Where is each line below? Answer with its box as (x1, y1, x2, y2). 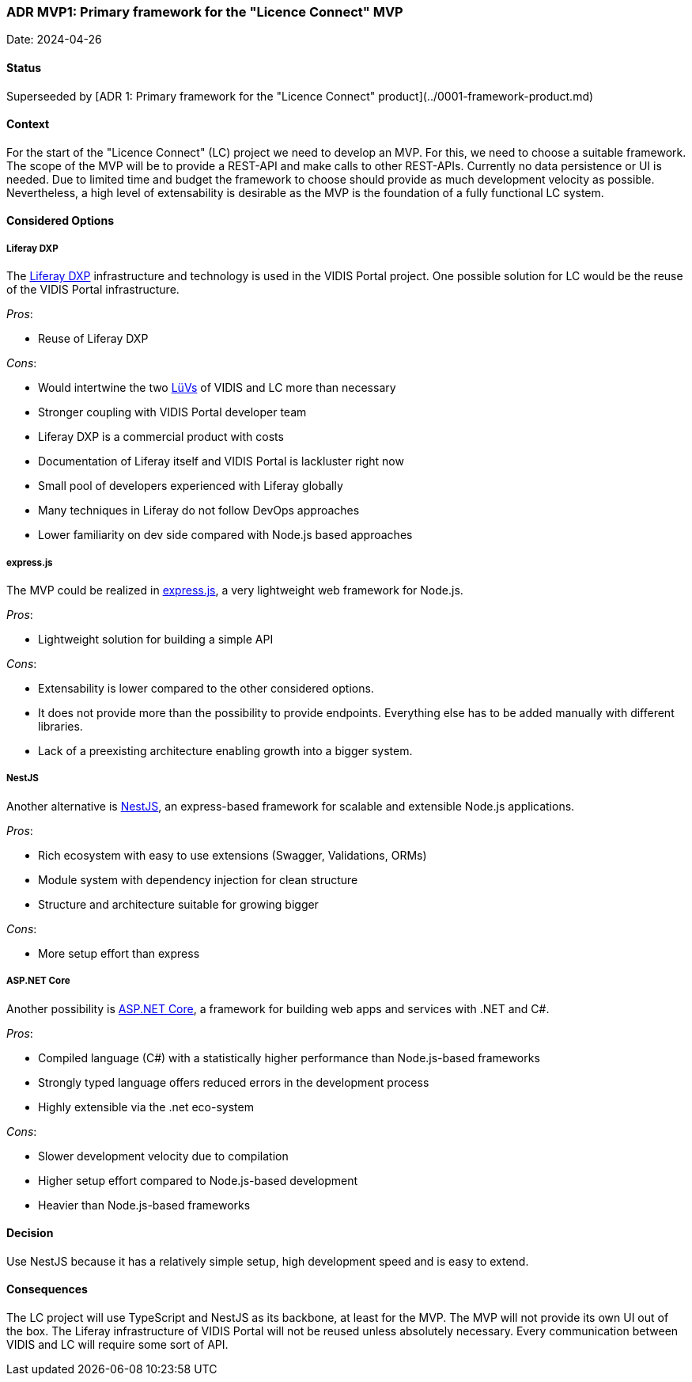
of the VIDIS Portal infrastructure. (6, 283, 180, 297)
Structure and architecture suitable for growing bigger (38, 897, 319, 911)
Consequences (6, 1282, 88, 1297)
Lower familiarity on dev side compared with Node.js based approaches (38, 528, 413, 542)
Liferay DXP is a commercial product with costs (38, 430, 284, 444)
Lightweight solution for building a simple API (38, 632, 274, 646)
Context (6, 117, 50, 131)
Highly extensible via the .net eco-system (38, 1099, 254, 1114)
